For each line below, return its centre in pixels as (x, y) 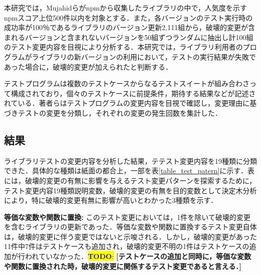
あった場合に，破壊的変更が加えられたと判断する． (88, 66)
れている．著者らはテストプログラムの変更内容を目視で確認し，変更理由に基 (130, 103)
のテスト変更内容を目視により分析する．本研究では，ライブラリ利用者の (123, 47)
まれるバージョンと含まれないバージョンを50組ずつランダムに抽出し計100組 (129, 37)
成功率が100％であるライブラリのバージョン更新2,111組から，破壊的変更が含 (130, 27)
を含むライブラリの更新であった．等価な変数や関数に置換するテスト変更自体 (130, 227)
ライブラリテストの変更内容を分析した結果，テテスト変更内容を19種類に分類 (130, 161)
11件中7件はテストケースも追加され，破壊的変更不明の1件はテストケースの (127, 246)
